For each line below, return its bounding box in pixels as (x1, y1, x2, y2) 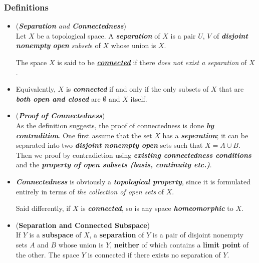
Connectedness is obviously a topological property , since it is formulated (16, 176, 251, 186)
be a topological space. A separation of (37, 30, 160, 41)
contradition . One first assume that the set (16, 130, 152, 140)
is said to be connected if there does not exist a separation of (57, 57, 247, 67)
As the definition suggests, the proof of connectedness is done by (16, 120, 214, 130)
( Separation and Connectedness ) (16, 21, 126, 31)
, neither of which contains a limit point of (110, 239, 249, 249)
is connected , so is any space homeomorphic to (81, 203, 233, 213)
